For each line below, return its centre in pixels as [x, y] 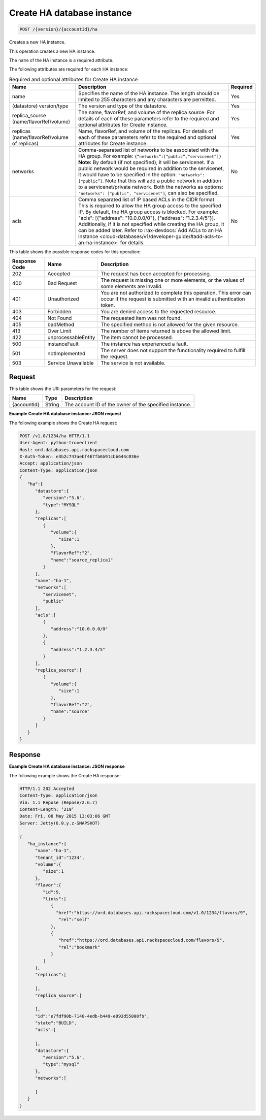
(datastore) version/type [40, 106]
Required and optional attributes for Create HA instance [73, 79]
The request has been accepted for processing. [156, 274]
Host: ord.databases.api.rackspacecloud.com [74, 450]
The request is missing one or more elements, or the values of [173, 280]
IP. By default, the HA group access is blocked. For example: [148, 212]
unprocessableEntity [71, 337]
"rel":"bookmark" [79, 947]
